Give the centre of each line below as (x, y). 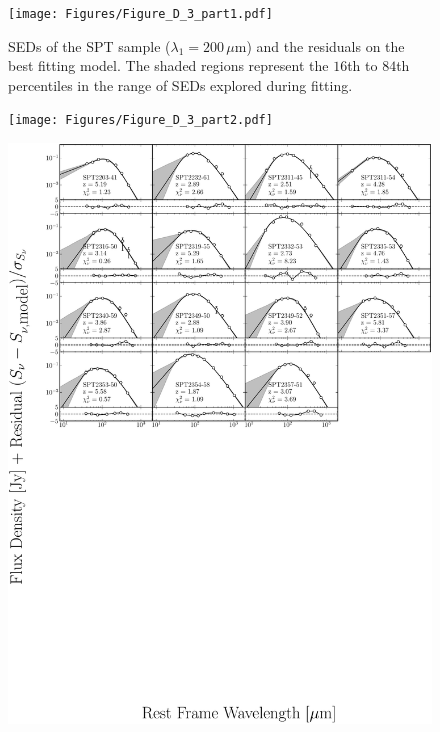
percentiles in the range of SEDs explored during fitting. (180, 84)
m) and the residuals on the (319, 45)
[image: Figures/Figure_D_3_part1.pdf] (140, 14)
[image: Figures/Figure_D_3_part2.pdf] (140, 120)
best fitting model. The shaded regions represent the (168, 65)
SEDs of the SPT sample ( (89, 45)
